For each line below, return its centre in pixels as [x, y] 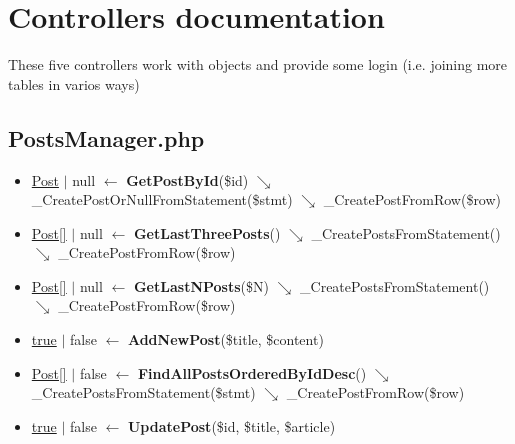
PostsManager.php [106, 137]
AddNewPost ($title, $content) [225, 339]
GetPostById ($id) [187, 179]
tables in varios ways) [74, 83]
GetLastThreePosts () [207, 232]
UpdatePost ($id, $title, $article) [231, 425]
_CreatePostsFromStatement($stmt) [143, 392]
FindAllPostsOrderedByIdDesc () [252, 372]
